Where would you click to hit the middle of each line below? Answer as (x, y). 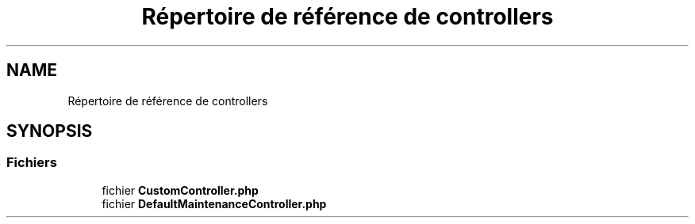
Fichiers (32, 163)
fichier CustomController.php (180, 190)
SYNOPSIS (50, 131)
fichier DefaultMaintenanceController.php (214, 203)
